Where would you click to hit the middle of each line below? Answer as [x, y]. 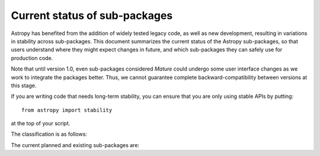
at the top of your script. [41, 123]
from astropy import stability [67, 110]
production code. [32, 58]
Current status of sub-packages [92, 15]
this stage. [24, 85]
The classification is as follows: [49, 134]
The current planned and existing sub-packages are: [75, 145]
